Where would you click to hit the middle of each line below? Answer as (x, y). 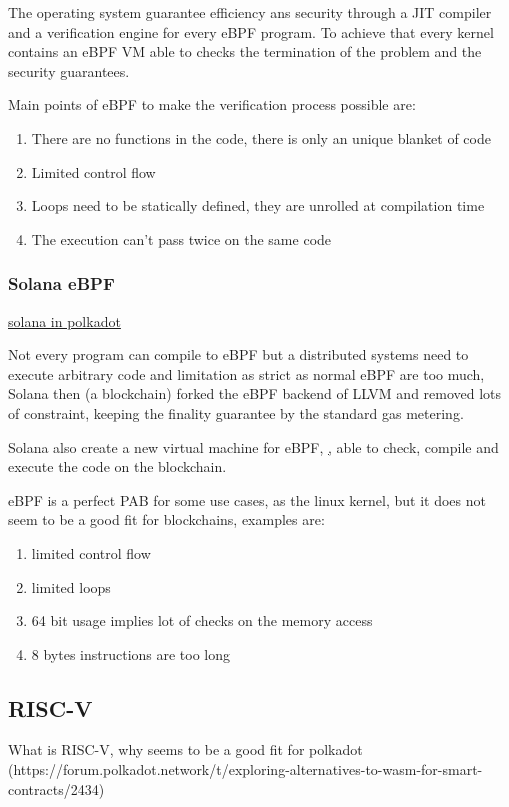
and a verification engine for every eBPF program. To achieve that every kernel (251, 31)
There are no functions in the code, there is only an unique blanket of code (261, 137)
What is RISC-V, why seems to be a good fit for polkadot (185, 749)
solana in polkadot (64, 320)
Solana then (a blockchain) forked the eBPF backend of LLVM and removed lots (255, 393)
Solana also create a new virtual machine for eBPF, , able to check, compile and (253, 446)
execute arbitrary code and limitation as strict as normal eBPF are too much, (246, 373)
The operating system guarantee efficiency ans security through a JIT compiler (250, 12)
